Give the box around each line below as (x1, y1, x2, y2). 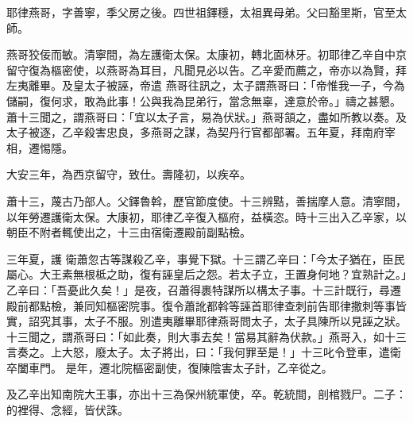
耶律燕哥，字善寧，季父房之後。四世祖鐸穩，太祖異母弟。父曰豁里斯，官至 (6, 4, 396, 20)
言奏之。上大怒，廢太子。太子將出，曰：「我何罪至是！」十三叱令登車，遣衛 (6, 344, 401, 360)
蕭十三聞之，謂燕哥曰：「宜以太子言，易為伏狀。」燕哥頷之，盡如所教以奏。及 (6, 108, 407, 125)
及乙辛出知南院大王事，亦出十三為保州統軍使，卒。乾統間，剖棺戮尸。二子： (6, 386, 407, 402)
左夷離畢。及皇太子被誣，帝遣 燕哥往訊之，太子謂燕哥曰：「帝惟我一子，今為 (6, 77, 405, 94)
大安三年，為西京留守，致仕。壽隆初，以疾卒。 (6, 166, 251, 183)
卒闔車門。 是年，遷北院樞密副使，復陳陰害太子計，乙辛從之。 (6, 359, 333, 375)
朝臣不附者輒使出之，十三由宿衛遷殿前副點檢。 (6, 224, 251, 240)
